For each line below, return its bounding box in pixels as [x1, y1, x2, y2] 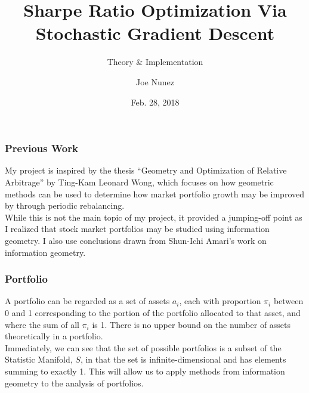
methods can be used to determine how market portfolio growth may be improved [5, 187, 304, 200]
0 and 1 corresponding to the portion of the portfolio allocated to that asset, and [5, 306, 301, 318]
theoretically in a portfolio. [5, 330, 103, 342]
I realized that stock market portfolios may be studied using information [5, 222, 270, 235]
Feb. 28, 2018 [131, 95, 180, 108]
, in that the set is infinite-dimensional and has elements [80, 353, 286, 366]
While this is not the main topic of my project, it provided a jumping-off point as [5, 211, 302, 223]
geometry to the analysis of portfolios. [5, 376, 144, 389]
